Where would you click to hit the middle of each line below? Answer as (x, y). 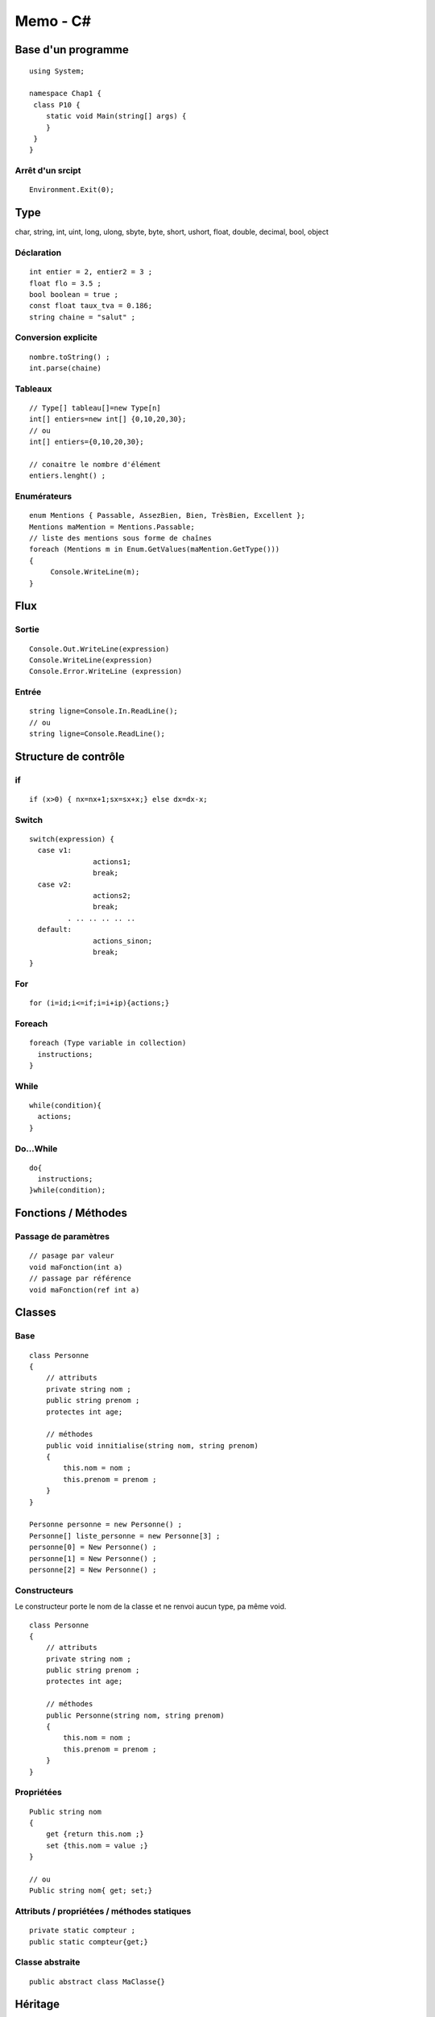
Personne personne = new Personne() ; (106, 1524)
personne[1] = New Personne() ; (93, 1558)
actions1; (112, 862)
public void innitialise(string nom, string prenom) (152, 1445)
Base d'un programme (72, 50)
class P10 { (57, 104)
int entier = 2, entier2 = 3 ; (91, 272)
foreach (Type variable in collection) (108, 1043)
